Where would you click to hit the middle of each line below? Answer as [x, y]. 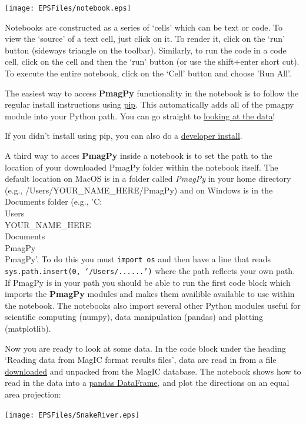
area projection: [33, 394]
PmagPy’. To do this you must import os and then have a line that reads [138, 259]
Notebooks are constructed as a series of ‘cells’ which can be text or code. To [144, 27]
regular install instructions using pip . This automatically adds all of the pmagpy [149, 104]
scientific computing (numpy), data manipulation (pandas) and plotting [134, 317]
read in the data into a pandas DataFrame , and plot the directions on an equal [147, 383]
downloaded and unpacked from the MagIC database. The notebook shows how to [153, 371]
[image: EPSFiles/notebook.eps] [68, 8]
